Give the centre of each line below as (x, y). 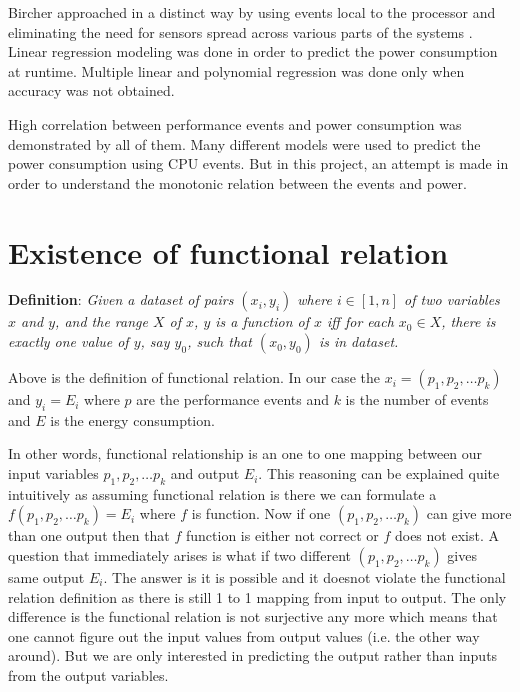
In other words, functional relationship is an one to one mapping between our (245, 453)
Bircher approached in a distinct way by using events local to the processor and (252, 12)
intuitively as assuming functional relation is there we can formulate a (222, 493)
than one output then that (89, 535)
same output (46, 577)
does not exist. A (446, 535)
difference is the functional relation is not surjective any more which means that (253, 616)
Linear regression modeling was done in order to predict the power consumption (253, 51)
